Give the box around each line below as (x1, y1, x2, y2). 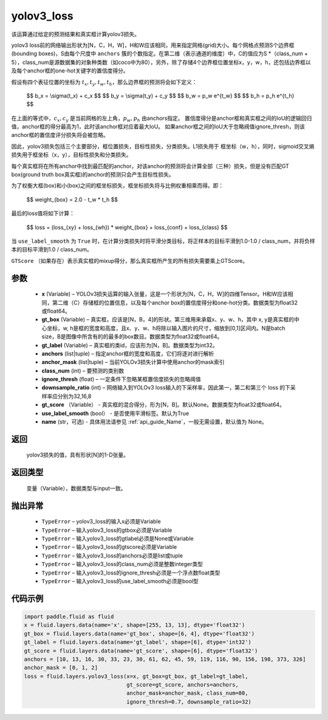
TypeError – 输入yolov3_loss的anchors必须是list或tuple (41, 551, 183, 559)
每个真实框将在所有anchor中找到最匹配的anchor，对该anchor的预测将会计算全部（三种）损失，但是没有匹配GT (11, 162, 290, 170)
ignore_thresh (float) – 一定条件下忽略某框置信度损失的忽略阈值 (41, 376, 202, 383)
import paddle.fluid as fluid (24, 613, 114, 620)
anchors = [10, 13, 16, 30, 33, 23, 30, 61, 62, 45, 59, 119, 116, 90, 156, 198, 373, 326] (24, 655, 306, 663)
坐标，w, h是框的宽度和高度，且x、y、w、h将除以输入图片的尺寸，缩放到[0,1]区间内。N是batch (46, 324, 285, 332)
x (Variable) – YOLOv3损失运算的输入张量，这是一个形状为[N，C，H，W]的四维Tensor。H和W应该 (41, 290, 288, 298)
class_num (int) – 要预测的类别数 (41, 367, 125, 374)
